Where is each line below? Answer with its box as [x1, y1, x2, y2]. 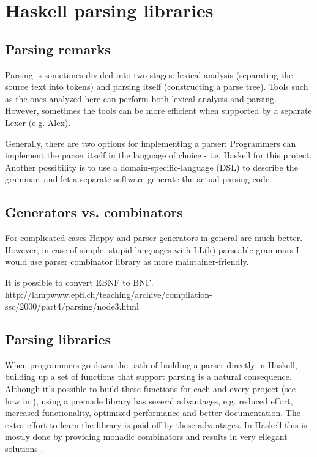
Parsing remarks [5, 39, 111, 58]
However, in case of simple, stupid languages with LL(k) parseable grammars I [5, 243, 299, 256]
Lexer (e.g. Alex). [5, 116, 71, 128]
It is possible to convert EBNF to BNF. [5, 275, 154, 288]
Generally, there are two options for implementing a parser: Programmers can [5, 136, 296, 149]
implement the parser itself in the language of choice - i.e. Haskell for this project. [5, 149, 312, 162]
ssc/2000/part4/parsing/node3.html [5, 300, 139, 313]
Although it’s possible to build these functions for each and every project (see [5, 382, 296, 395]
